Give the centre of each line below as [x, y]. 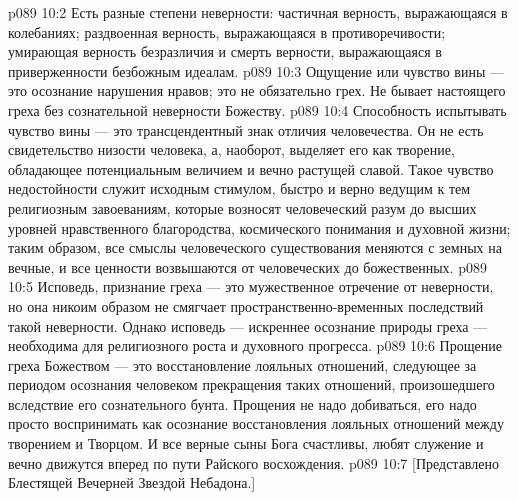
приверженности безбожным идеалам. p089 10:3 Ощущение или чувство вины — [256, 70]
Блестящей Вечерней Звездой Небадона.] [132, 482]
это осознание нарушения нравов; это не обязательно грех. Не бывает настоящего [257, 90]
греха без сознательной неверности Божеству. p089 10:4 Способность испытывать [257, 109]
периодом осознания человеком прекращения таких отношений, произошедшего [251, 384]
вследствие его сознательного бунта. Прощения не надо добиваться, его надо [242, 403]
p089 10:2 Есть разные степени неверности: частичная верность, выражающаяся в [258, 12]
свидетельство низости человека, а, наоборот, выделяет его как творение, [231, 149]
